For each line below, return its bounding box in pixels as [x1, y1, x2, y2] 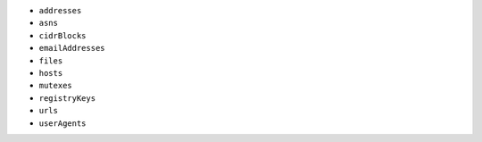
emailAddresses [38, 43, 106, 54]
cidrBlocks [38, 30, 87, 40]
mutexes [38, 80, 73, 91]
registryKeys [38, 93, 96, 103]
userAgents [38, 118, 87, 129]
